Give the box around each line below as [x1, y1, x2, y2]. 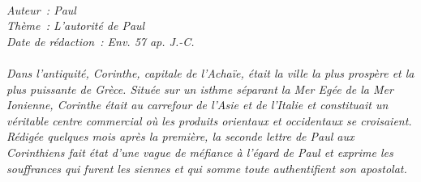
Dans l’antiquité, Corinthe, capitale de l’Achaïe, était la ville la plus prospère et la [6, 64, 415, 81]
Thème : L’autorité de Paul [6, 17, 145, 34]
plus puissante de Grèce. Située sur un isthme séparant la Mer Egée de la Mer [6, 80, 393, 97]
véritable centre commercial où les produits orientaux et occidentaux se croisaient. [6, 112, 412, 129]
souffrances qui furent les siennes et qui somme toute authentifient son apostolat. [6, 159, 407, 176]
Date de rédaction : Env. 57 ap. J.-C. [6, 32, 195, 49]
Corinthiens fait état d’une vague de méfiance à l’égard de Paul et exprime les [6, 143, 393, 160]
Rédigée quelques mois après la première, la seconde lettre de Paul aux [6, 128, 354, 145]
